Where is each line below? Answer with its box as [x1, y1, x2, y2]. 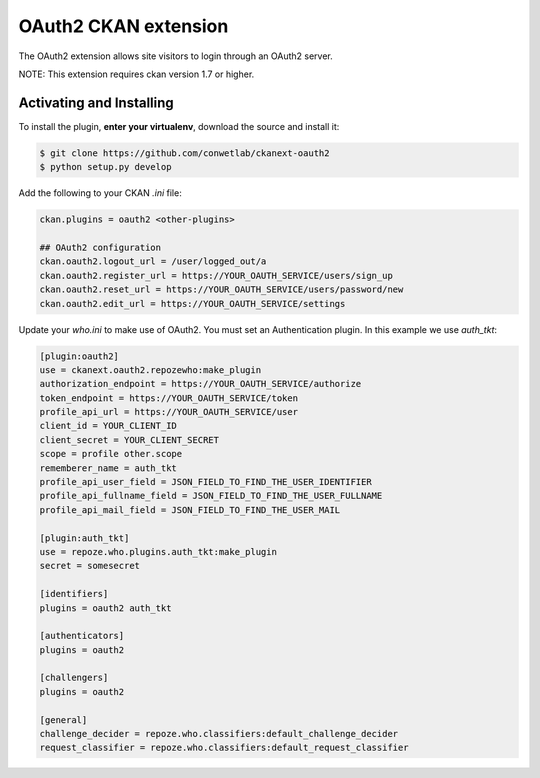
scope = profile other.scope [39, 448, 183, 460]
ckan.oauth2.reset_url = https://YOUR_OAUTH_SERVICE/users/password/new [39, 284, 404, 295]
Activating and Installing [18, 94, 174, 111]
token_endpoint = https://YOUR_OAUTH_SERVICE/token [39, 392, 299, 404]
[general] [39, 714, 88, 725]
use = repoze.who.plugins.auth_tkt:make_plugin [39, 546, 277, 557]
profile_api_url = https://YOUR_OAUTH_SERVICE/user [39, 406, 299, 418]
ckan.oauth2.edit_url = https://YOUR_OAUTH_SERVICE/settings [39, 298, 346, 309]
